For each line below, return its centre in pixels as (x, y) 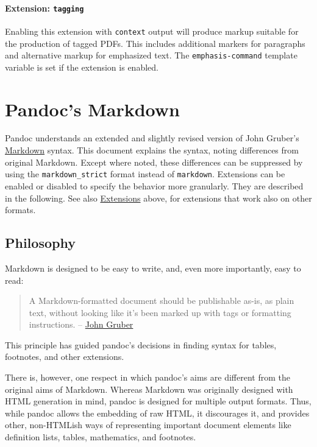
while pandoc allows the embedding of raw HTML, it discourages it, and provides (157, 413)
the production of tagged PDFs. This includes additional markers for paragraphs (155, 43)
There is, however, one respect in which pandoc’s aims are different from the (148, 377)
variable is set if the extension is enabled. (82, 67)
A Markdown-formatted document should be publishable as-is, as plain (162, 301)
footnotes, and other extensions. (65, 357)
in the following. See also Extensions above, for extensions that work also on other (158, 198)
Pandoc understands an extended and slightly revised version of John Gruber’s (152, 138)
